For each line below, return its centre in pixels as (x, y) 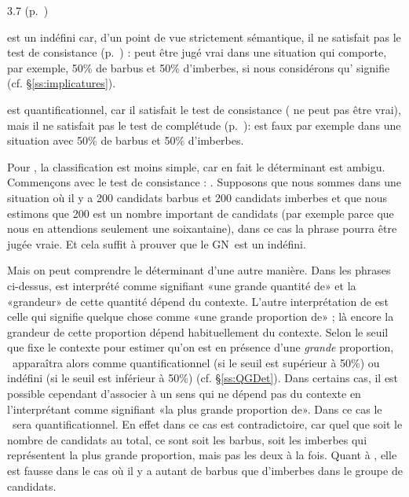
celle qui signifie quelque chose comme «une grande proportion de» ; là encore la (201, 317)
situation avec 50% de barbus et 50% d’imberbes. (126, 140)
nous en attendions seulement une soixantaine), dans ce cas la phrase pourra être (202, 228)
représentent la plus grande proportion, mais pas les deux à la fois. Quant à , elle (202, 455)
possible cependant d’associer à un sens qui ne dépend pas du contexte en (184, 394)
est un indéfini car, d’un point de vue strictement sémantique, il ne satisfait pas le (204, 37)
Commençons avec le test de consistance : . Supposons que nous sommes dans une (204, 182)
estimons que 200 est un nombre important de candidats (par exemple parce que (201, 213)
